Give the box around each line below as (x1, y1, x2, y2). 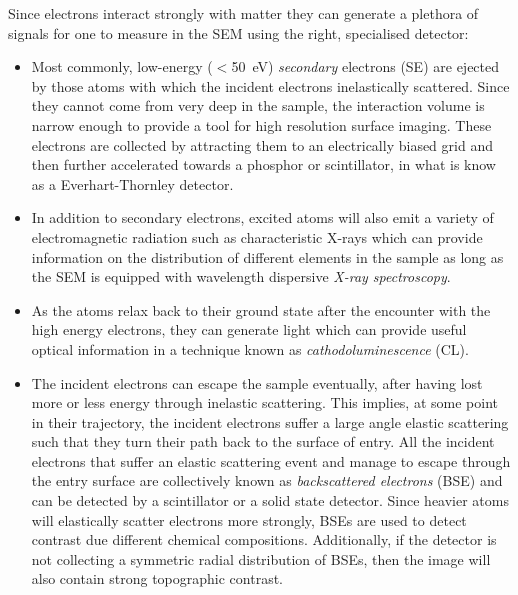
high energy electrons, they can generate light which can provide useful (31, 319, 467, 340)
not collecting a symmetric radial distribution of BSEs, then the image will (31, 548, 491, 569)
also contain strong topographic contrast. (31, 568, 283, 589)
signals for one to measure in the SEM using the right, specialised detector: (8, 22, 469, 43)
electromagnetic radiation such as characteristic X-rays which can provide (31, 226, 483, 247)
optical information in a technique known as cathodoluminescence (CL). (31, 338, 469, 359)
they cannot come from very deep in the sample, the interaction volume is (31, 95, 485, 116)
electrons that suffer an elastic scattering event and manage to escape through (31, 450, 511, 471)
